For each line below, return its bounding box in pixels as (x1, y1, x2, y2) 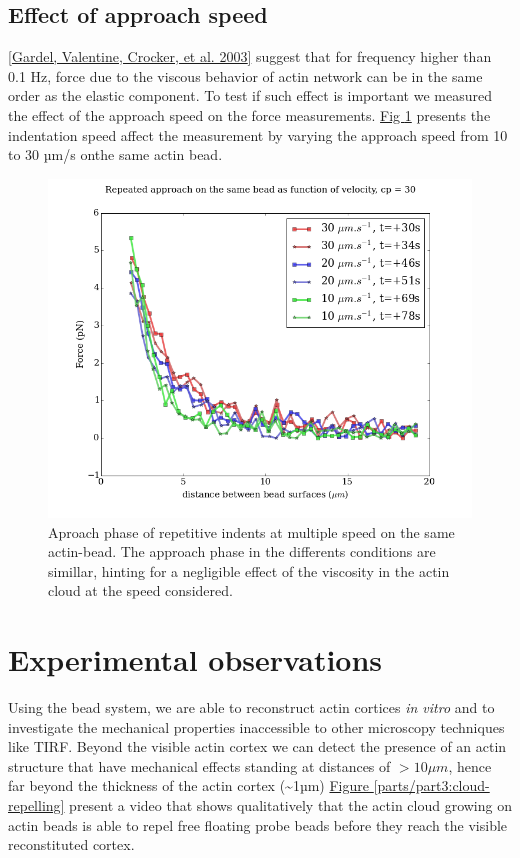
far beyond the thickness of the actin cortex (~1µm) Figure (8, 775, 369, 796)
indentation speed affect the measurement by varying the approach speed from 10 (8, 124, 508, 145)
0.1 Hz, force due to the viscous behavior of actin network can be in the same (8, 65, 483, 86)
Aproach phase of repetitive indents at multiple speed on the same (48, 521, 455, 542)
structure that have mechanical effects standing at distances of (8, 755, 391, 776)
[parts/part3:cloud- (373, 775, 490, 796)
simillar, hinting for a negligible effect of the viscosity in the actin (48, 560, 450, 581)
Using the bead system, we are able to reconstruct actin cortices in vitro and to (8, 697, 495, 718)
